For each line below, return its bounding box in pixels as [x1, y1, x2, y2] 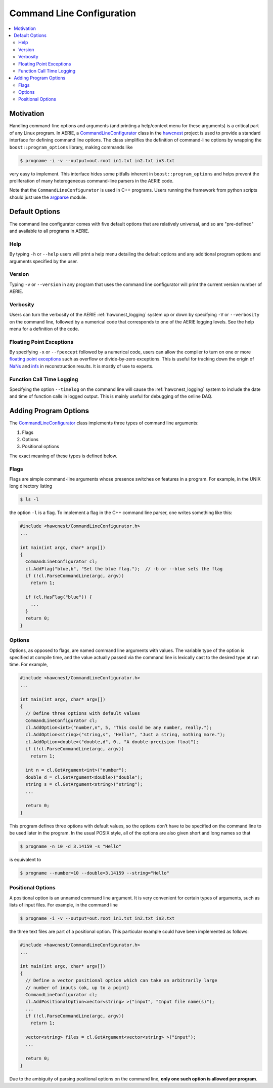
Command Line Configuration [9, 8, 136, 19]
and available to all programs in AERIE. [9, 228, 89, 234]
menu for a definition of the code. [9, 325, 79, 332]
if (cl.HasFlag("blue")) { [25, 594, 93, 600]
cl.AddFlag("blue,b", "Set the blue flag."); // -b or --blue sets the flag [25, 566, 223, 571]
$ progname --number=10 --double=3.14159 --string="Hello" [20, 870, 169, 876]
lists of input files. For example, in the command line [9, 902, 118, 908]
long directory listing [9, 483, 53, 489]
